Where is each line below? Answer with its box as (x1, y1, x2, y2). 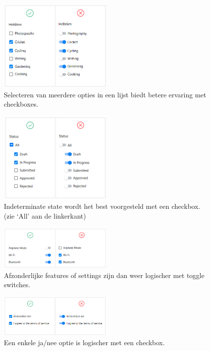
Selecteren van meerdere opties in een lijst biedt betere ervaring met (4, 89, 207, 99)
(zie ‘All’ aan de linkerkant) (4, 211, 86, 221)
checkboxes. (4, 99, 38, 109)
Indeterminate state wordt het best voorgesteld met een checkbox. (4, 201, 200, 211)
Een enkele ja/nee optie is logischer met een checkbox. (4, 337, 165, 347)
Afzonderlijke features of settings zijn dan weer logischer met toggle (4, 270, 205, 280)
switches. (4, 279, 31, 290)
